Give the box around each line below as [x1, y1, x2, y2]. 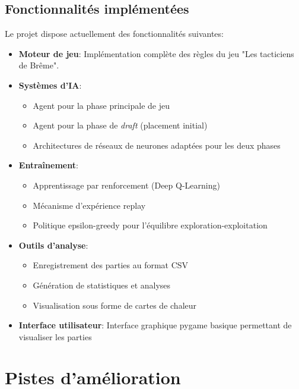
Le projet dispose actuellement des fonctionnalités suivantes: [5, 27, 224, 40]
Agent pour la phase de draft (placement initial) [33, 119, 208, 131]
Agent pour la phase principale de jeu [33, 99, 170, 111]
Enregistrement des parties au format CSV [33, 259, 189, 271]
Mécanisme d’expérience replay [33, 199, 146, 211]
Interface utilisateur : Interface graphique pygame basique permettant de [18, 319, 292, 331]
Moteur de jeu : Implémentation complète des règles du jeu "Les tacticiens [18, 47, 294, 59]
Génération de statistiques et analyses [33, 278, 171, 291]
